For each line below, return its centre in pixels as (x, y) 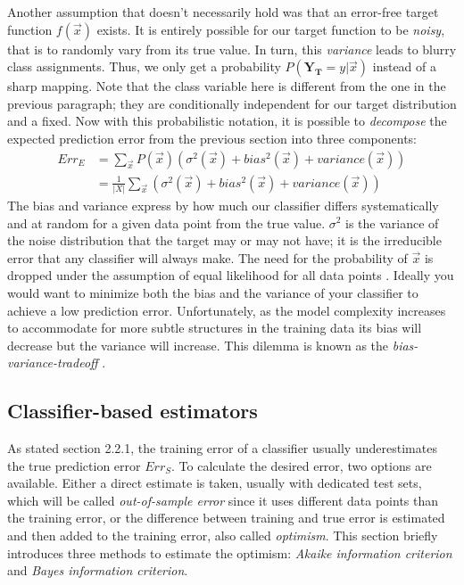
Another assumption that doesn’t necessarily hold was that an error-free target (223, 12)
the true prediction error (74, 465)
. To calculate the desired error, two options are (302, 465)
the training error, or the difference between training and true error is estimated (226, 518)
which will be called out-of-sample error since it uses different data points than (223, 500)
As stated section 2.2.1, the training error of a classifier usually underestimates (222, 448)
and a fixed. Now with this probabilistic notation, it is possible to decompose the (227, 121)
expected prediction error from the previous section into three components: (212, 138)
